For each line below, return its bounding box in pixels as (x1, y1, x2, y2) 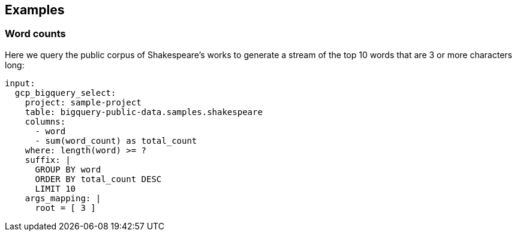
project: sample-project (25, 97, 142, 107)
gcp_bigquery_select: (14, 87, 116, 98)
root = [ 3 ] (35, 202, 96, 213)
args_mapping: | (25, 193, 101, 203)
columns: (25, 116, 66, 126)
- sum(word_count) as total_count (35, 135, 197, 146)
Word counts (5, 28, 66, 40)
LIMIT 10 (35, 183, 76, 193)
